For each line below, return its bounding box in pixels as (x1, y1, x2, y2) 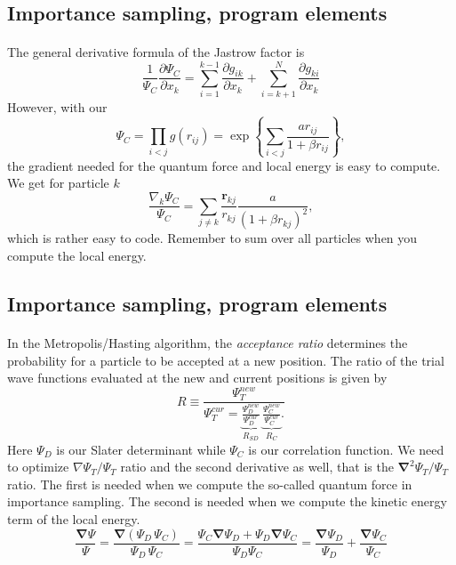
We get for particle (7, 174, 109, 192)
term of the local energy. (7, 509, 140, 528)
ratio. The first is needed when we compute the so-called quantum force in (7, 474, 412, 493)
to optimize (7, 457, 69, 476)
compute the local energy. (7, 246, 147, 265)
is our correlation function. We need (248, 440, 444, 458)
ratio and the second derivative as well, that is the (120, 457, 394, 476)
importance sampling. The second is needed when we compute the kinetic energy (7, 492, 447, 511)
